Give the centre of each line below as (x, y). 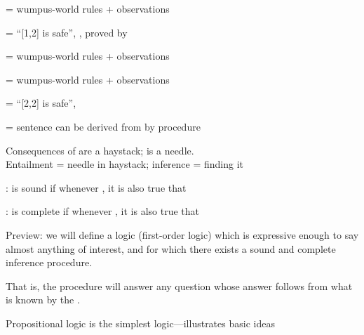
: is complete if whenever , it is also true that (102, 211)
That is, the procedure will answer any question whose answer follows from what (179, 285)
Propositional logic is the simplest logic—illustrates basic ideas (140, 323)
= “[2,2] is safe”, (41, 103)
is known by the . (43, 300)
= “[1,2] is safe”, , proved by (67, 32)
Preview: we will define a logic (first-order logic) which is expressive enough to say (182, 234)
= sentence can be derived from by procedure (103, 126)
